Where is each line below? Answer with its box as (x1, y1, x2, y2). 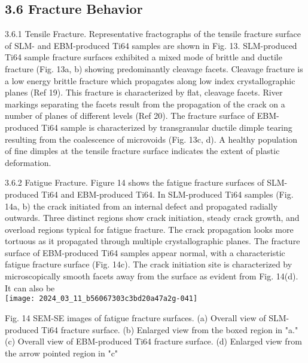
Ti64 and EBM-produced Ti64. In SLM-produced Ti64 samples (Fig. (41, 187, 294, 200)
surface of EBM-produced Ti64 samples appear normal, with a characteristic (5, 246, 285, 259)
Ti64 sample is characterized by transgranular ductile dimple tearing (41, 121, 292, 133)
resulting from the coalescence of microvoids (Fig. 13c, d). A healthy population (5, 133, 297, 145)
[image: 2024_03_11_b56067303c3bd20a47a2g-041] (5, 294, 198, 303)
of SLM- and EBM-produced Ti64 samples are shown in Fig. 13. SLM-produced (5, 39, 297, 51)
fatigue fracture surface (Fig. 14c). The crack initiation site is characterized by (5, 258, 292, 270)
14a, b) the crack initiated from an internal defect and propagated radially (5, 199, 278, 212)
